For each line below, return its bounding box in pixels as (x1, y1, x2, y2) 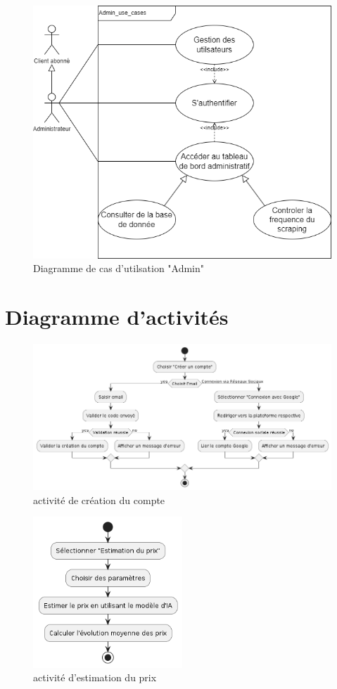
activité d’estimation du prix (33, 670, 157, 685)
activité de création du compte (33, 492, 165, 507)
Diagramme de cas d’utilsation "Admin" (33, 261, 205, 276)
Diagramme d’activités (5, 302, 229, 331)
